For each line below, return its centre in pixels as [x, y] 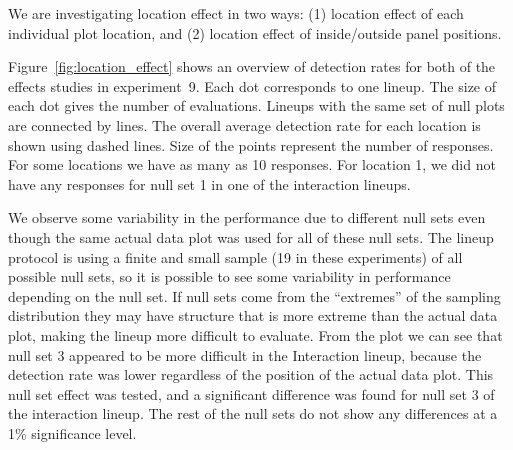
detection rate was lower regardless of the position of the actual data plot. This [251, 374]
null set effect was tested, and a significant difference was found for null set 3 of [251, 393]
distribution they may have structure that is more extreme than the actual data [253, 315]
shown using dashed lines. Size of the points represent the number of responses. [251, 144]
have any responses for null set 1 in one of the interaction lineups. [209, 183]
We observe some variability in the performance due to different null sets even [247, 217]
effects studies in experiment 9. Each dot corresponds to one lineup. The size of [252, 85]
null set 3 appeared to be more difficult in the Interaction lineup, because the [245, 354]
